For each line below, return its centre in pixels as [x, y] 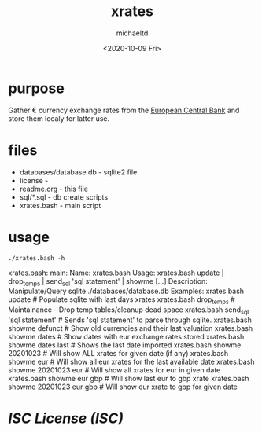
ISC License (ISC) [66, 418]
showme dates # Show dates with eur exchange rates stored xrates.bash [126, 336]
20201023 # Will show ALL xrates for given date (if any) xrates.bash [118, 353]
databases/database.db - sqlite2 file [78, 172]
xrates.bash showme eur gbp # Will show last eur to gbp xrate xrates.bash [129, 378]
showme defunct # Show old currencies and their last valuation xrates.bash [131, 328]
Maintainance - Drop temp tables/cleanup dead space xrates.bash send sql [129, 310]
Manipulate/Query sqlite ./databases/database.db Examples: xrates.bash [126, 291]
